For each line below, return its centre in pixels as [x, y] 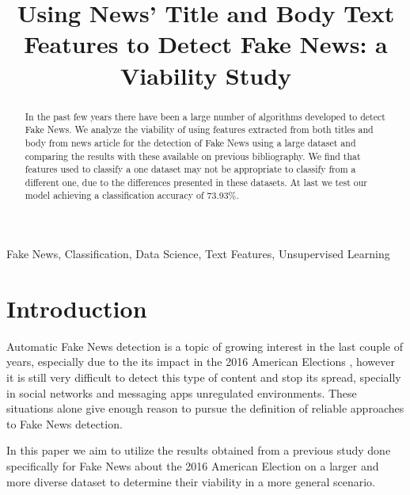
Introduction [77, 308]
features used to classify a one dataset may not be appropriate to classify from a [190, 169]
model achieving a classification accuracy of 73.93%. [132, 195]
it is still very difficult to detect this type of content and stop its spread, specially [204, 377]
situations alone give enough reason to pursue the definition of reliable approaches [205, 408]
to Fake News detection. [65, 423]
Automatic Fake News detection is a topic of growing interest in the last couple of [205, 346]
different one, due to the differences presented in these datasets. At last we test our [196, 182]
